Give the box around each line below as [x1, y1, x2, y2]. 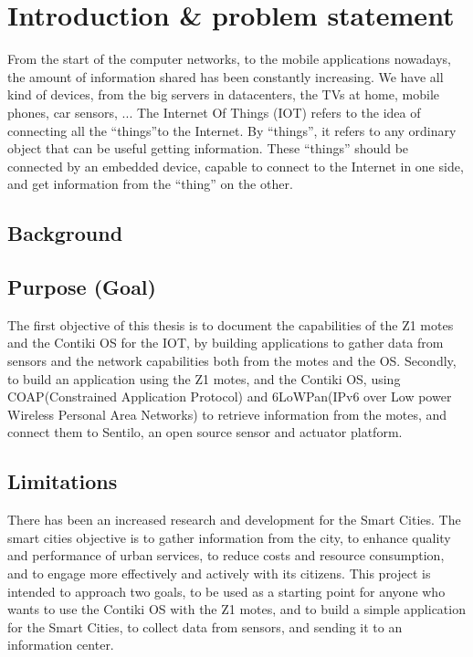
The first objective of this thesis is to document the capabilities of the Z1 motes [7, 315, 454, 334]
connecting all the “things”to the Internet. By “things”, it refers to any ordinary [7, 120, 457, 140]
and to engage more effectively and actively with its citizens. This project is [7, 564, 431, 582]
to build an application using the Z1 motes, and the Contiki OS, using [7, 369, 401, 388]
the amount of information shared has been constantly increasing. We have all [7, 67, 444, 86]
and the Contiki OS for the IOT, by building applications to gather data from [7, 333, 444, 352]
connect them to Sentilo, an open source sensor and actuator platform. [7, 422, 403, 442]
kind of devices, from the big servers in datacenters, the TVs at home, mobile [7, 85, 440, 104]
